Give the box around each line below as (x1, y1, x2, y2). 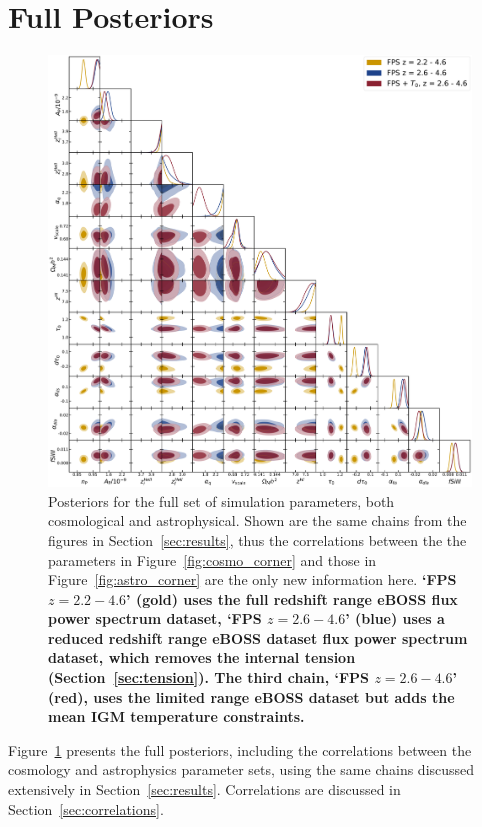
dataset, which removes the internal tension (48, 647, 356, 668)
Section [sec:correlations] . (8, 798, 164, 819)
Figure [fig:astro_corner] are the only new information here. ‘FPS (48, 569, 457, 590)
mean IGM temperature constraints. (48, 706, 305, 727)
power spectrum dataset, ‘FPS (48, 608, 262, 629)
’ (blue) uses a (345, 608, 445, 629)
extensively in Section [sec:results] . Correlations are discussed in (8, 779, 401, 800)
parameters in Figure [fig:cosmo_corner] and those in (48, 549, 377, 570)
